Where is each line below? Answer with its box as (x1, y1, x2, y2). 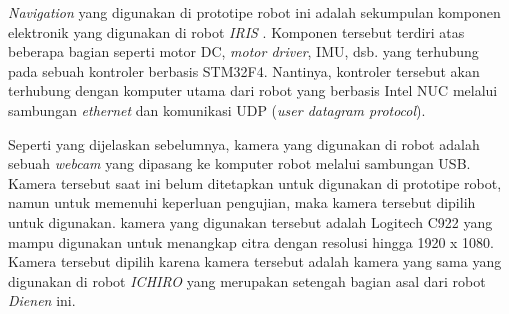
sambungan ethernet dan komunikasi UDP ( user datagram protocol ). (8, 99, 426, 120)
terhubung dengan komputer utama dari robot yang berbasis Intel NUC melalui (8, 80, 498, 101)
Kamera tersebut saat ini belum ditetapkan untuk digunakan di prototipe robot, (8, 172, 502, 193)
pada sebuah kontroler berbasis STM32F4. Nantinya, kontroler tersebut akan (8, 60, 480, 81)
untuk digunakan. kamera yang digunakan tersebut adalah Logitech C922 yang (8, 211, 493, 232)
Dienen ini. (8, 290, 76, 311)
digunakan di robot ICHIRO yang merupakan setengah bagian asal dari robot (8, 270, 486, 291)
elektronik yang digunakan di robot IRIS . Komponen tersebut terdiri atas (8, 21, 465, 42)
